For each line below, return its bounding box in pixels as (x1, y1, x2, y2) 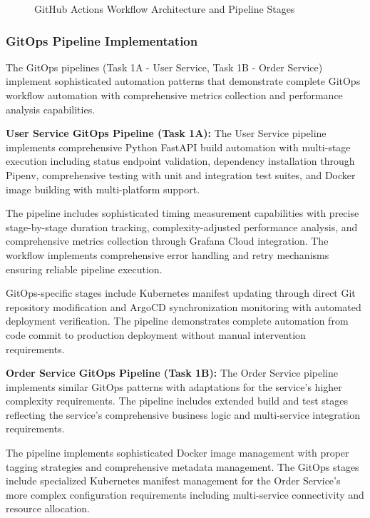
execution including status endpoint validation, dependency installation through (6, 153, 355, 168)
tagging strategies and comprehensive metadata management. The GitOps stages (6, 459, 359, 474)
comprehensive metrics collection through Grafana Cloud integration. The (6, 233, 329, 248)
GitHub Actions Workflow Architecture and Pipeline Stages (34, 1, 295, 16)
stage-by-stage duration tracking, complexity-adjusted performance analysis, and (6, 219, 358, 234)
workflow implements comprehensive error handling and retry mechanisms (6, 247, 329, 262)
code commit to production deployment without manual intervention (6, 327, 306, 342)
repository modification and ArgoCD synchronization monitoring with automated (6, 299, 361, 314)
